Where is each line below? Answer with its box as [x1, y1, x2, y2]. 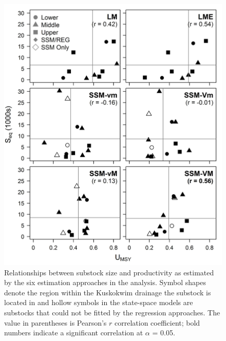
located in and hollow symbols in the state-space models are [4, 297, 193, 308]
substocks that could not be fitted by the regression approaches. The [4, 307, 220, 317]
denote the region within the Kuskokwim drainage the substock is [4, 287, 211, 297]
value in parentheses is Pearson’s [4, 317, 107, 328]
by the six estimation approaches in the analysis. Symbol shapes [4, 277, 206, 288]
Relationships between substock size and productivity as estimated [4, 267, 214, 277]
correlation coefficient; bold [115, 317, 200, 328]
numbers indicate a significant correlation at [4, 327, 143, 338]
